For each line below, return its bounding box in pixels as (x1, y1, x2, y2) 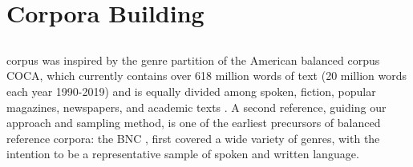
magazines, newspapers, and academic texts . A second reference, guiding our (6, 98, 387, 115)
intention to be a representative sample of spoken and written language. (6, 145, 359, 162)
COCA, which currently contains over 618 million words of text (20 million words (6, 67, 407, 84)
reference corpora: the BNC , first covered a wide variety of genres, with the (6, 129, 380, 146)
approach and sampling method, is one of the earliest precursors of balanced (6, 114, 381, 131)
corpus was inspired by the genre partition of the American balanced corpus (6, 51, 380, 68)
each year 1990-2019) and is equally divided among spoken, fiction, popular (6, 82, 376, 99)
